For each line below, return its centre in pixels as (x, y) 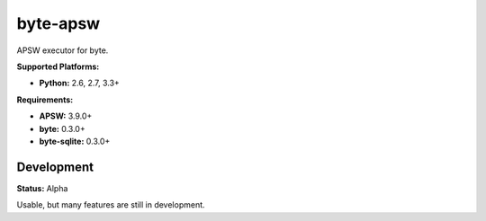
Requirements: (45, 100)
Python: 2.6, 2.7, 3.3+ (80, 83)
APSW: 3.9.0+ (66, 116)
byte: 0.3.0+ (62, 128)
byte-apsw (58, 23)
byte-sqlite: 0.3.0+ (75, 141)
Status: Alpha (42, 188)
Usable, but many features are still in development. (111, 205)
